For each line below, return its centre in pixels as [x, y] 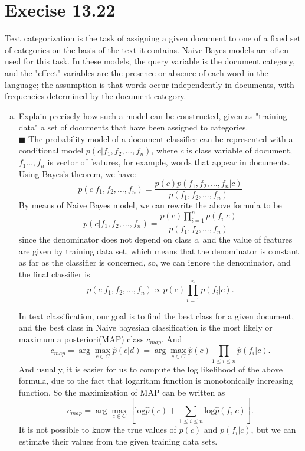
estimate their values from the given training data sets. [118, 441]
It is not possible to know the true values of [97, 429]
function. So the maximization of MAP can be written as [122, 392]
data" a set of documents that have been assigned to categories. [133, 127]
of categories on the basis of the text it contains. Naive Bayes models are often [147, 49]
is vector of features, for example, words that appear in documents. [169, 162]
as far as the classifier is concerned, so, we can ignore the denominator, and [155, 262]
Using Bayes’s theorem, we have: [77, 173]
